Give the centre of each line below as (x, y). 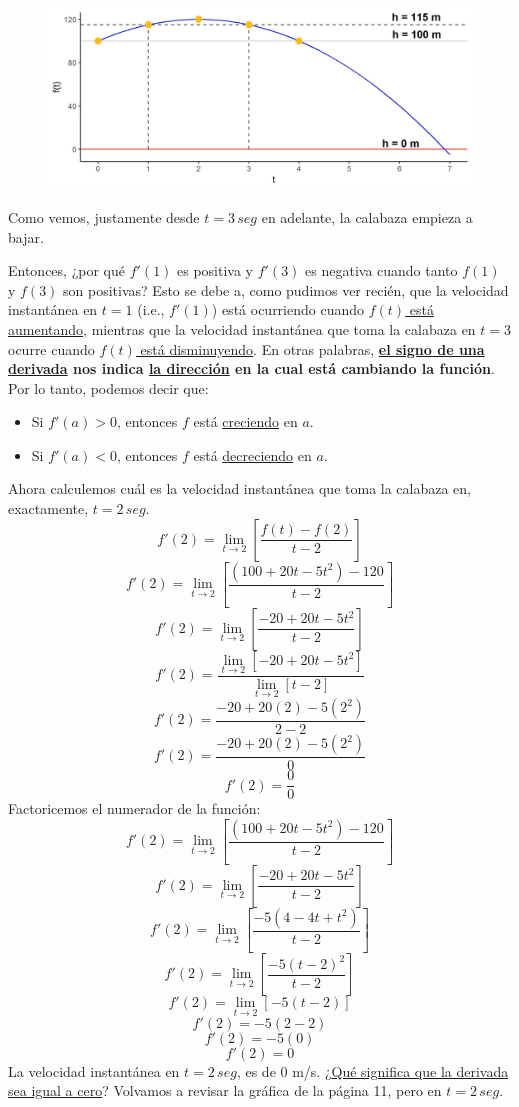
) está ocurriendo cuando (288, 309)
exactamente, (48, 508)
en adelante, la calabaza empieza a (367, 216)
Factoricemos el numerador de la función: (134, 808)
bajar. (26, 236)
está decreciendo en (252, 454)
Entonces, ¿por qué (66, 270)
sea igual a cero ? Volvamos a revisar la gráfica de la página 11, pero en (225, 1090)
